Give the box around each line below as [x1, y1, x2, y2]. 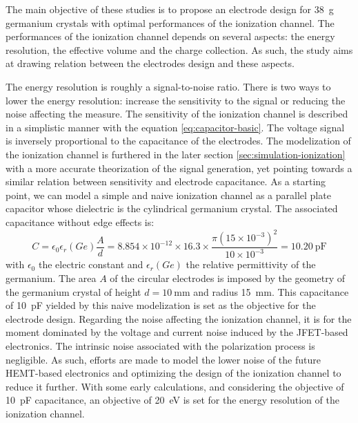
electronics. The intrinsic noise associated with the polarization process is [6, 338, 315, 352]
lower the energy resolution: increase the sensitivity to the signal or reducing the [6, 93, 346, 107]
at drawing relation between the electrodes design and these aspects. [6, 56, 295, 70]
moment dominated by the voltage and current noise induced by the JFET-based [6, 325, 348, 339]
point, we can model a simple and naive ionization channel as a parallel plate [6, 187, 331, 202]
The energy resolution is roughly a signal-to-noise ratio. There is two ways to [6, 79, 331, 93]
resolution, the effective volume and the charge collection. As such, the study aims [6, 42, 353, 57]
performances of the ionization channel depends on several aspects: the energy [6, 29, 335, 44]
